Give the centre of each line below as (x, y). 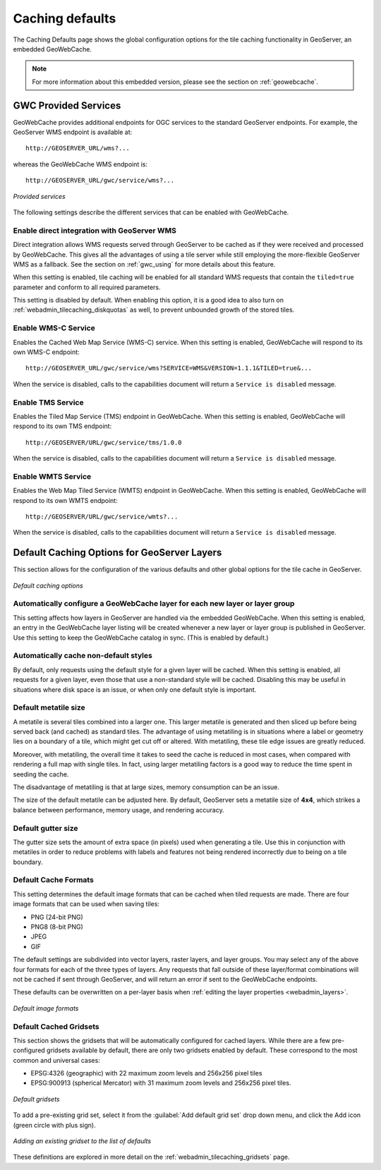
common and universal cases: (56, 1060)
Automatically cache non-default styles (83, 656)
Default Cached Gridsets (56, 1026)
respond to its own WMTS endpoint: (65, 500)
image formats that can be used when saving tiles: (86, 904)
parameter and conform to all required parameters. (87, 287)
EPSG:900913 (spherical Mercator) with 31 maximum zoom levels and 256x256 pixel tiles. (161, 1083)
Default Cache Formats (54, 880)
